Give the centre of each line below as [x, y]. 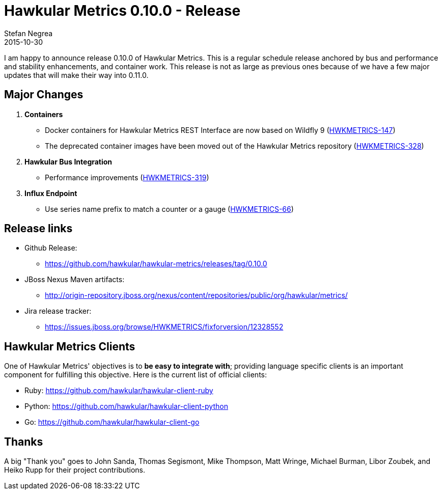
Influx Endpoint [51, 193]
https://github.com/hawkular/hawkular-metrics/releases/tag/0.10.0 [156, 264]
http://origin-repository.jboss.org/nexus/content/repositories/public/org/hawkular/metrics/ [196, 295]
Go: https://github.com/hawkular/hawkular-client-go [112, 422]
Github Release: [51, 248]
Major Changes [44, 95]
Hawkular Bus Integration [68, 161]
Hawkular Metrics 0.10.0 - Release [122, 11]
